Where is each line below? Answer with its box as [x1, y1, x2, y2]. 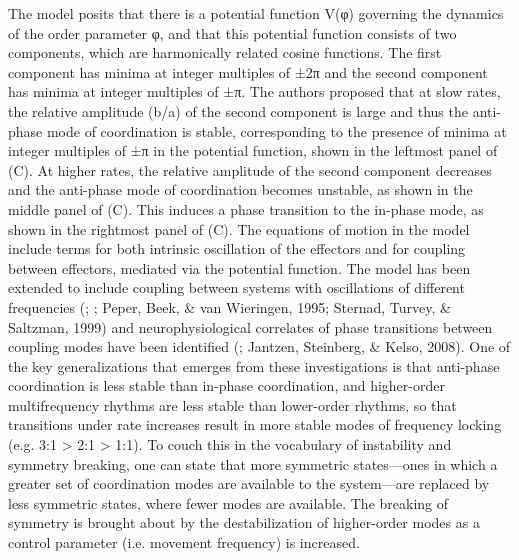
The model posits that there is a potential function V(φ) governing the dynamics [8, 3, 504, 23]
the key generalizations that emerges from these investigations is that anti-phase [8, 355, 500, 376]
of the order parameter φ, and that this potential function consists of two [8, 22, 457, 43]
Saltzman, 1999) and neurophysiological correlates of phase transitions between [8, 316, 493, 337]
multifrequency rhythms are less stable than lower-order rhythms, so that [8, 394, 457, 415]
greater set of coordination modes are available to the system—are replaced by [8, 473, 490, 494]
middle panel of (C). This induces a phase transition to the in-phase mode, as [8, 198, 484, 219]
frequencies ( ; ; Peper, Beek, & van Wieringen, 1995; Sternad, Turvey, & [8, 296, 451, 317]
